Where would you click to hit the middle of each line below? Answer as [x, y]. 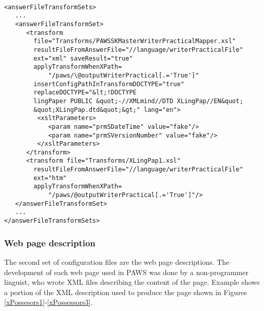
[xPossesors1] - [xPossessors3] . [49, 302]
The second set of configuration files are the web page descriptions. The [117, 261]
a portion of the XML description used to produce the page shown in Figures [126, 292]
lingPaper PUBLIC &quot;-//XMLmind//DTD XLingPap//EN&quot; [138, 101]
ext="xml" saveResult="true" [83, 58]
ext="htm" [50, 178]
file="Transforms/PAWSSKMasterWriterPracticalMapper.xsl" [135, 41]
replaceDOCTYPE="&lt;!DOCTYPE [85, 93]
